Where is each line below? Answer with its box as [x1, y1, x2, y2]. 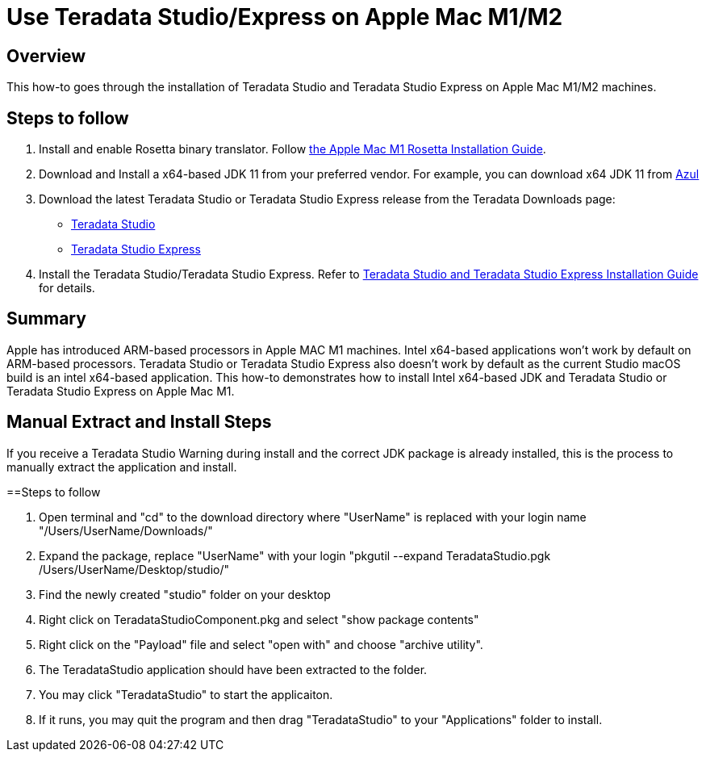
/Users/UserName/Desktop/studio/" [39, 562, 230, 576]
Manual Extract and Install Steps [6, 412, 272, 433]
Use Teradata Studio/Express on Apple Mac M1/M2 [6, 3, 563, 31]
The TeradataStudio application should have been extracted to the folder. [39, 662, 428, 676]
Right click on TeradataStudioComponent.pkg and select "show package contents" [39, 612, 479, 626]
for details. [39, 281, 95, 295]
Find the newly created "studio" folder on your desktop [39, 587, 331, 601]
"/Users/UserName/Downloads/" [39, 523, 213, 538]
